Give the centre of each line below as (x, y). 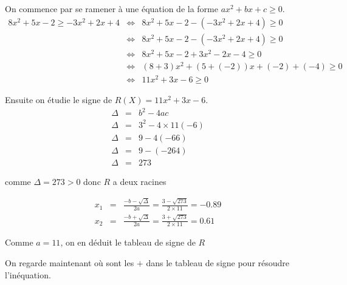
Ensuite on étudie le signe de (59, 99)
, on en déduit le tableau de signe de (128, 242)
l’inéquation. (28, 274)
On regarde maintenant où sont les (70, 263)
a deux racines (139, 181)
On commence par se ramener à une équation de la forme (112, 8)
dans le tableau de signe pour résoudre (218, 263)
